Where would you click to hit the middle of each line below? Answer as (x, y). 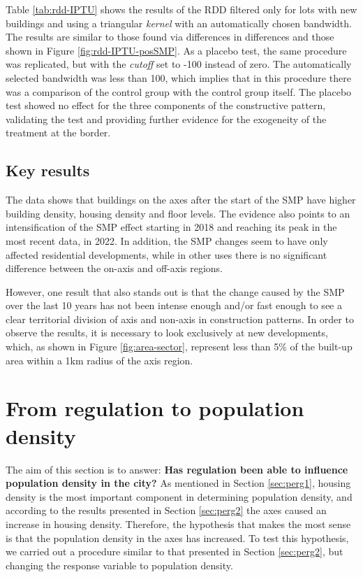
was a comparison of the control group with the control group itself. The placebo (179, 91)
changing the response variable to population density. (119, 565)
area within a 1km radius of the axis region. (99, 360)
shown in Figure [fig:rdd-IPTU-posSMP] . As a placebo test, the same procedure (176, 50)
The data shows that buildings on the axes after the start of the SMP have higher (181, 200)
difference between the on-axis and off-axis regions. (114, 268)
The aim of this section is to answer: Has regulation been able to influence (177, 469)
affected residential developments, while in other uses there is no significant (166, 254)
